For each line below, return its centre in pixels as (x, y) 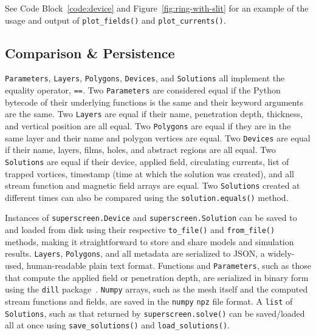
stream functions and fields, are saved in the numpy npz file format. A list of (149, 301)
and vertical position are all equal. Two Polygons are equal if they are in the (148, 126)
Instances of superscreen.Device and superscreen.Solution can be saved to (151, 218)
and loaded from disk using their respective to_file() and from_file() (140, 230)
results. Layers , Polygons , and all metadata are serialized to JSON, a (135, 253)
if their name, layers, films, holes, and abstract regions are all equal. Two (140, 150)
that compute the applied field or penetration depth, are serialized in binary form (157, 277)
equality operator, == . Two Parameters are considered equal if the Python (143, 90)
